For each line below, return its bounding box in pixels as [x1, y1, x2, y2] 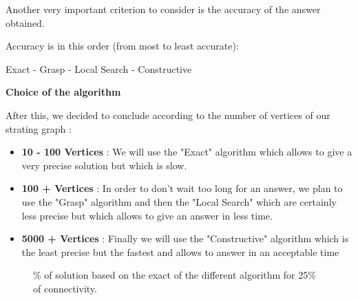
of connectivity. [33, 281, 97, 295]
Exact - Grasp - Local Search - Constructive [6, 61, 192, 76]
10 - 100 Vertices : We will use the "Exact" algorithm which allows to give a [21, 144, 352, 159]
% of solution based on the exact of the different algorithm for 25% [33, 268, 316, 282]
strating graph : [6, 121, 72, 136]
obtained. [6, 15, 45, 30]
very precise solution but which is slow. [21, 158, 187, 172]
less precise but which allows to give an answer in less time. [21, 208, 273, 222]
